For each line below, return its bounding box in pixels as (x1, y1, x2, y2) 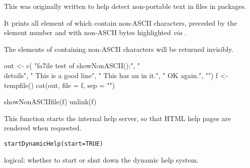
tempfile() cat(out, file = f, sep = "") (4, 80, 115, 90)
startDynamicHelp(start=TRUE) (4, 140, 103, 147)
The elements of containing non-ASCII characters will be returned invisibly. (4, 43, 234, 54)
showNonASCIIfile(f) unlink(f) (4, 96, 97, 107)
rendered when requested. (4, 123, 82, 133)
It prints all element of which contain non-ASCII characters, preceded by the (4, 17, 237, 28)
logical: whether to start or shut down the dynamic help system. (4, 154, 199, 165)
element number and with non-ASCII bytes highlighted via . (4, 27, 187, 38)
